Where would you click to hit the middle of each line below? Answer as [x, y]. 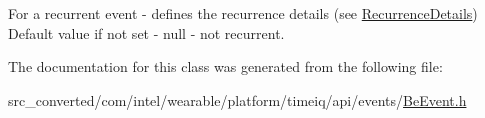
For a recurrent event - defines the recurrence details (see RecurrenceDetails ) [243, 13]
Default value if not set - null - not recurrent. [146, 32]
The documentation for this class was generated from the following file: [225, 66]
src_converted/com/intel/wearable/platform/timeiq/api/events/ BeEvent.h [237, 99]
